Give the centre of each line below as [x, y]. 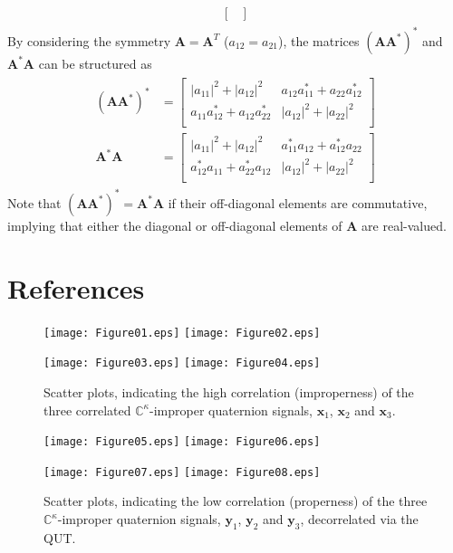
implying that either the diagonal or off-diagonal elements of [175, 225]
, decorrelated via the [359, 519]
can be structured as [95, 63]
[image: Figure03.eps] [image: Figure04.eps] [182, 363]
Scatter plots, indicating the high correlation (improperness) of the [229, 391]
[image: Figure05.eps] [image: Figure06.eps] [182, 442]
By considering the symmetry [89, 40]
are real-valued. [404, 225]
